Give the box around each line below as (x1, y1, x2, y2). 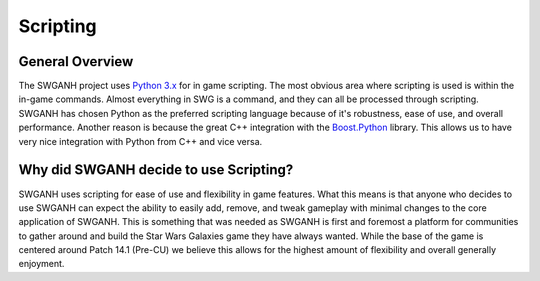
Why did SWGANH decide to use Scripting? (18, 161, 294, 179)
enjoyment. (18, 258, 65, 270)
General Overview (18, 53, 134, 70)
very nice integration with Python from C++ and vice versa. (18, 135, 263, 147)
